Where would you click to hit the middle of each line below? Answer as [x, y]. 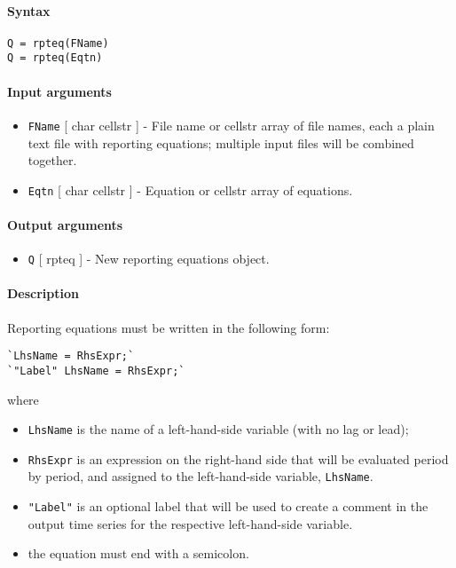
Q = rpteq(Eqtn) [55, 58]
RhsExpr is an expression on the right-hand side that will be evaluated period [238, 458]
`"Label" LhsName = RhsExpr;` [96, 371]
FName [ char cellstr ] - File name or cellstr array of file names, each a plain [231, 125]
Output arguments [65, 225]
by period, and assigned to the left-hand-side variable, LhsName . [200, 476]
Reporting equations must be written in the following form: [169, 327]
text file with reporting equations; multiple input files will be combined [221, 142]
